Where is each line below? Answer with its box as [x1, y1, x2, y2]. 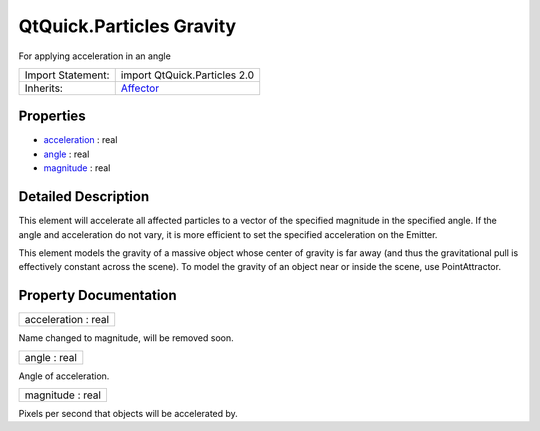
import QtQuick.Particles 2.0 [120, 68, 255, 82]
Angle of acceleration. [18, 370, 110, 382]
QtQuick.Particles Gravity [18, 15, 237, 37]
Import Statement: [24, 68, 110, 82]
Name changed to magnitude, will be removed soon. [18, 332, 234, 344]
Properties [18, 108, 86, 125]
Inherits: [24, 81, 64, 95]
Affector [120, 81, 160, 95]
